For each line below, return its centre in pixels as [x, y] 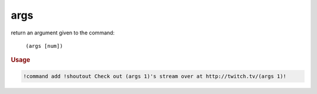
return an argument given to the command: [63, 33]
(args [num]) [44, 46]
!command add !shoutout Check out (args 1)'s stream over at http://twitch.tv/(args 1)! [155, 76]
